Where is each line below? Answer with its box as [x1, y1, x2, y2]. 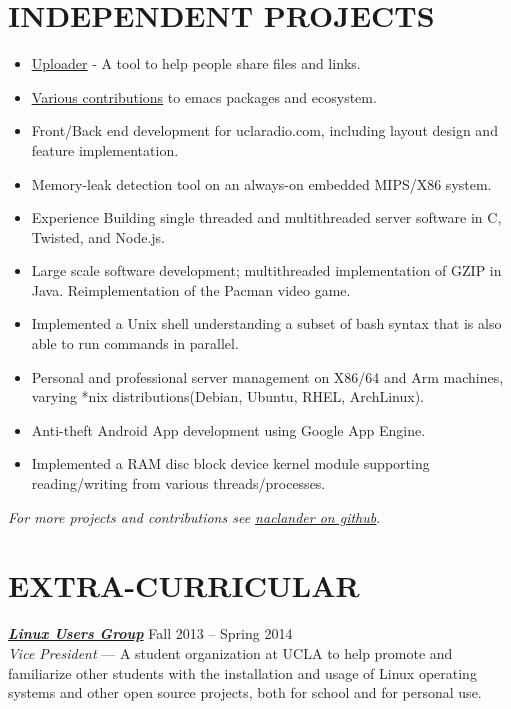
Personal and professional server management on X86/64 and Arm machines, [31, 366, 504, 387]
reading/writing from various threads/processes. [31, 473, 326, 494]
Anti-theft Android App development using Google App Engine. [31, 419, 426, 440]
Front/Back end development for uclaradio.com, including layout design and [31, 120, 498, 141]
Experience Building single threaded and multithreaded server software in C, [31, 207, 502, 228]
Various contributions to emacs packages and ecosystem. [31, 86, 377, 107]
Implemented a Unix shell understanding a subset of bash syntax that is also [31, 313, 502, 334]
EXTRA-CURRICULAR [8, 565, 360, 606]
